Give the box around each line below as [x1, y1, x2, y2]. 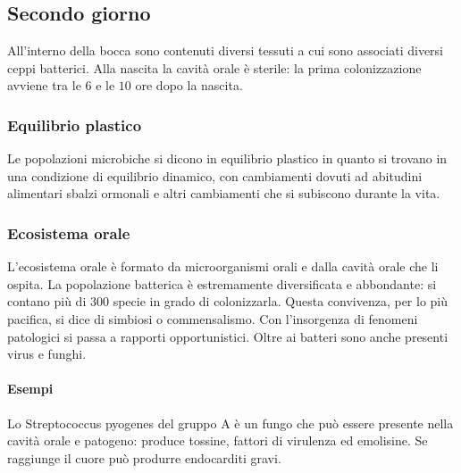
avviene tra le [7, 76, 81, 95]
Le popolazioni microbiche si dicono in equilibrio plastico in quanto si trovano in [7, 149, 448, 168]
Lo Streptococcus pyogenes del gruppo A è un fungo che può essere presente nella [7, 413, 454, 432]
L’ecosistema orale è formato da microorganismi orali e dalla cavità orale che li [7, 257, 439, 276]
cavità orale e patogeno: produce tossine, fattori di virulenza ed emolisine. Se [7, 431, 428, 450]
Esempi [7, 379, 54, 398]
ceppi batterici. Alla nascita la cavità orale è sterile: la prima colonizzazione [7, 58, 422, 77]
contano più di [7, 292, 87, 311]
